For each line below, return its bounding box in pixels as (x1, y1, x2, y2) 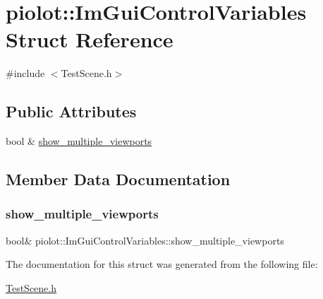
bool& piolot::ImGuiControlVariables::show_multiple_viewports (6, 233, 284, 247)
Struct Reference (6, 25, 173, 54)
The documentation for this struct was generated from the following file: (6, 257, 318, 271)
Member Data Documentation (6, 168, 231, 190)
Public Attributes (6, 100, 137, 122)
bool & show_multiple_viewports (6, 134, 152, 148)
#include (6, 66, 45, 81)
